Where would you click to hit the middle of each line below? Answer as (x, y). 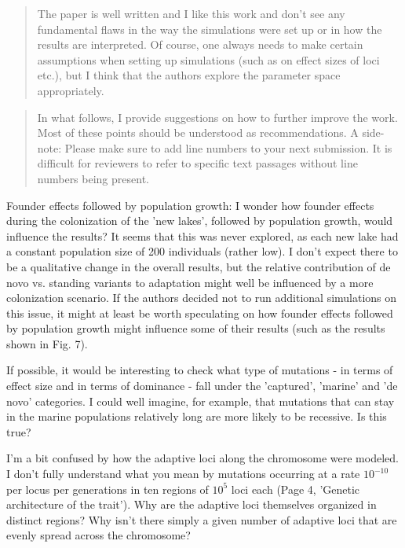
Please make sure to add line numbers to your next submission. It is (228, 147)
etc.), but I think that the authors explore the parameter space (189, 75)
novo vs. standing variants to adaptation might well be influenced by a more (190, 282)
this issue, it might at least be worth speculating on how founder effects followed (200, 313)
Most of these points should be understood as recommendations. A (198, 132)
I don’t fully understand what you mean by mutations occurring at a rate (183, 474)
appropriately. (71, 90)
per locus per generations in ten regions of (108, 489)
